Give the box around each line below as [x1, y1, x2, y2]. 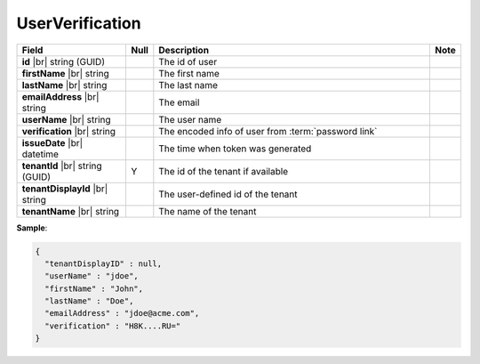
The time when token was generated [158, 142, 312, 155]
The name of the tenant [158, 205, 257, 217]
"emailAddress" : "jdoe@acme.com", [44, 308, 200, 319]
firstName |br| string [21, 67, 110, 79]
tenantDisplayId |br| [21, 182, 108, 195]
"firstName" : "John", [44, 283, 144, 294]
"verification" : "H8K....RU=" [44, 320, 181, 331]
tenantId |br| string [21, 159, 102, 172]
